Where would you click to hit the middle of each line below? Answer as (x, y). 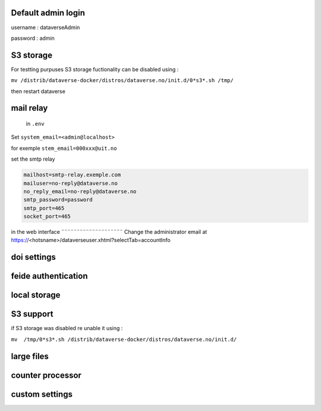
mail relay (29, 108)
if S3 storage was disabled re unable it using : (67, 328)
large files (30, 356)
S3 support (32, 314)
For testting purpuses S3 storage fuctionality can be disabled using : (95, 69)
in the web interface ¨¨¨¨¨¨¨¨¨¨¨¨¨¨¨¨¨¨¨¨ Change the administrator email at (109, 232)
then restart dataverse (38, 91)
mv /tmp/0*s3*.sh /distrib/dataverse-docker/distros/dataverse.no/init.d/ (124, 339)
